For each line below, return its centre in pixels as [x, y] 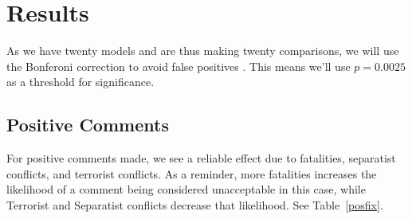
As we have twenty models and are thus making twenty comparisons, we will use [203, 51]
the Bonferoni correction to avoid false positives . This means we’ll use [179, 66]
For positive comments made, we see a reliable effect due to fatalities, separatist [201, 158]
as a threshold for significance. [80, 82]
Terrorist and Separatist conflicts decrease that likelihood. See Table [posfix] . [195, 204]
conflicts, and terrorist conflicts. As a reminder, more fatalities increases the [192, 173]
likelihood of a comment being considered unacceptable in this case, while [186, 189]
